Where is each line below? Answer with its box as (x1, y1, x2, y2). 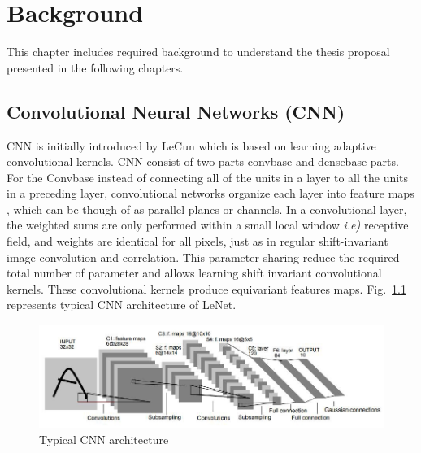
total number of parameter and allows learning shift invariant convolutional (7, 264, 382, 281)
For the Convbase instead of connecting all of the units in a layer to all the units (7, 168, 409, 185)
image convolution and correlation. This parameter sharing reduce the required (7, 248, 400, 265)
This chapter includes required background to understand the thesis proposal (7, 43, 390, 60)
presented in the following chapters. (7, 59, 184, 76)
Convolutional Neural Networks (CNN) (7, 98, 345, 124)
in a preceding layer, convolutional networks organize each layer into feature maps (7, 185, 414, 202)
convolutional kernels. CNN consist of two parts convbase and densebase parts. (7, 153, 399, 170)
